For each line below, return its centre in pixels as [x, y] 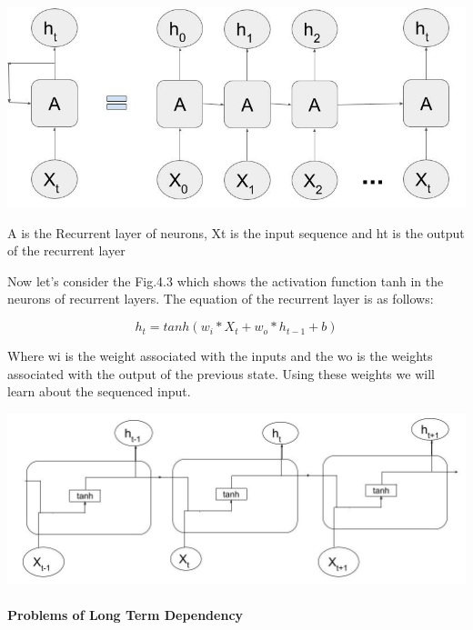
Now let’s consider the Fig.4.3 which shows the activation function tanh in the [226, 280]
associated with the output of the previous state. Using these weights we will [221, 373]
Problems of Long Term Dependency [126, 615]
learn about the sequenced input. [99, 391]
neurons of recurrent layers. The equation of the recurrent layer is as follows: [221, 299]
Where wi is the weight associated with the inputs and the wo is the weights [220, 356]
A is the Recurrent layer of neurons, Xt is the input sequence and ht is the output [236, 232]
